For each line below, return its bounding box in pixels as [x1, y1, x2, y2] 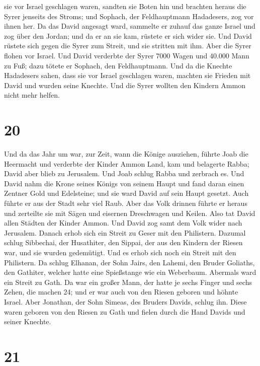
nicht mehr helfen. [4, 90, 60, 100]
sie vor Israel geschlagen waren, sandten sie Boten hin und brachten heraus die [4, 1, 246, 11]
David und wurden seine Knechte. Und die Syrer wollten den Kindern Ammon [4, 80, 245, 90]
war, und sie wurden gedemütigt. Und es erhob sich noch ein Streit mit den [4, 247, 236, 257]
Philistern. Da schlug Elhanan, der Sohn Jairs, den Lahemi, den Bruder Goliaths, [4, 257, 255, 267]
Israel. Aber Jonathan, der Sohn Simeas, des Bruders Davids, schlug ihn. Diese [4, 296, 247, 307]
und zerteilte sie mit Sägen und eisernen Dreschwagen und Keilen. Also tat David [4, 207, 255, 218]
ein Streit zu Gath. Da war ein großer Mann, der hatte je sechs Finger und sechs [4, 276, 252, 287]
